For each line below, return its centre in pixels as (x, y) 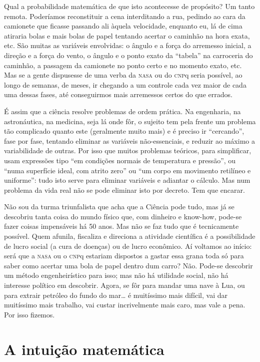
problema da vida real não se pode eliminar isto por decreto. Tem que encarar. (124, 190)
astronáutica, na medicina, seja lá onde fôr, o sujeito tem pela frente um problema (130, 121)
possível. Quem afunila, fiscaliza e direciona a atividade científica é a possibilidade (130, 236)
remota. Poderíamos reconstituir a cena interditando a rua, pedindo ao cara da (125, 16)
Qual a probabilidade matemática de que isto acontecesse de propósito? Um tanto (129, 6)
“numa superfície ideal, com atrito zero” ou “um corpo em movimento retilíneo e (127, 170)
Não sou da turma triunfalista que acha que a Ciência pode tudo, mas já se (119, 207)
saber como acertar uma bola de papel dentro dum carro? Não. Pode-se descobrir (128, 265)
